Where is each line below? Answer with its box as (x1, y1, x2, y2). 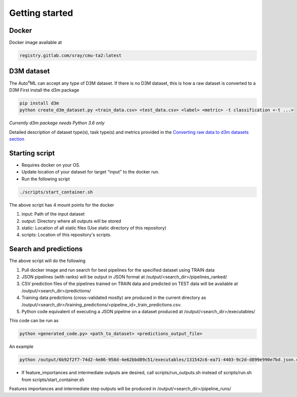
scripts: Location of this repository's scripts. (21, 232, 111, 238)
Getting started (9, 7, 73, 18)
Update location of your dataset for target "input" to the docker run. (21, 169, 159, 175)
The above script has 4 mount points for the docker (9, 202, 114, 208)
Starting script (9, 149, 55, 157)
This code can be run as (9, 318, 59, 324)
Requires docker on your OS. (21, 162, 81, 168)
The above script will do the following (9, 258, 86, 264)
